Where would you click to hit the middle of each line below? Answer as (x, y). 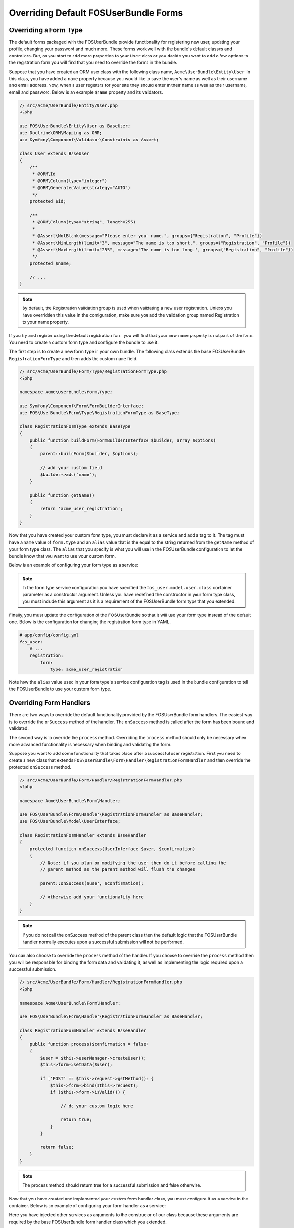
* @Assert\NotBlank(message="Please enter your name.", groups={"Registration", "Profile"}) (147, 236)
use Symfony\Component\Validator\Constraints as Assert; (89, 140)
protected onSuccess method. (40, 767)
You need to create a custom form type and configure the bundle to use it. (84, 342)
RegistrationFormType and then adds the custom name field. (73, 358)
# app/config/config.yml (49, 635)
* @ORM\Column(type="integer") (70, 181)
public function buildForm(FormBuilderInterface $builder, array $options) (123, 440)
